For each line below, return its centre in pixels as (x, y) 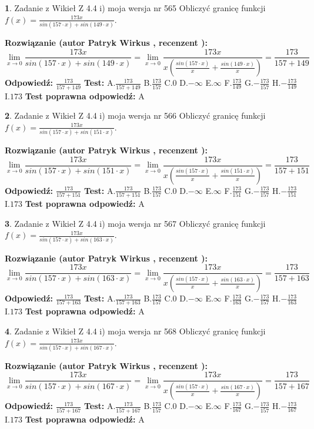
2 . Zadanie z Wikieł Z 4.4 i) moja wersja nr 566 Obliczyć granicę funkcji (135, 115)
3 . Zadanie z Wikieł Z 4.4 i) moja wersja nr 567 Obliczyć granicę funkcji (135, 223)
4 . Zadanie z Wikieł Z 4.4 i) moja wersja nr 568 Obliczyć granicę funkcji (135, 331)
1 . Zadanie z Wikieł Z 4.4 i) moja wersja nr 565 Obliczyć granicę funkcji (135, 8)
